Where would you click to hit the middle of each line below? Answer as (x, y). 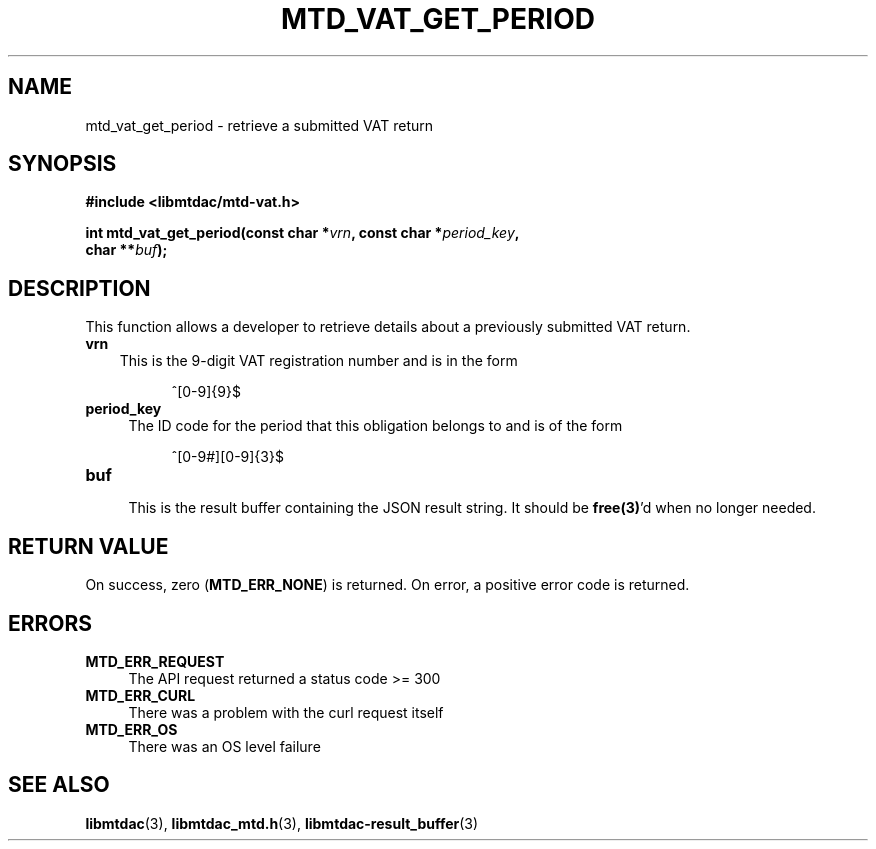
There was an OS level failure (224, 746)
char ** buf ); (126, 250)
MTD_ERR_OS (131, 729)
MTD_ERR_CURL (140, 695)
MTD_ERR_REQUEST (155, 661)
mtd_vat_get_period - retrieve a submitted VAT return (259, 125)
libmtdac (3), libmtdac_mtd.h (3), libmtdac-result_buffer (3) (282, 823)
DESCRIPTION (79, 288)
